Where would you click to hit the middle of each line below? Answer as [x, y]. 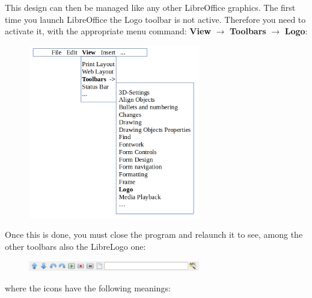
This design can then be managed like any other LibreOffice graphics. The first [150, 7]
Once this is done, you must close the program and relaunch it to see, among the [154, 234]
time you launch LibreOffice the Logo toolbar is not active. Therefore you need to [155, 19]
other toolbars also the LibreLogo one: [75, 246]
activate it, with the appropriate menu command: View [108, 31]
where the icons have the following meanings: [88, 287]
